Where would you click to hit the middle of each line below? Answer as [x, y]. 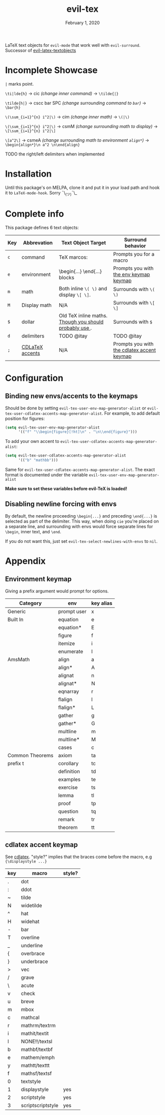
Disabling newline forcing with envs [61, 504]
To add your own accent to [32, 441]
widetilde [31, 905]
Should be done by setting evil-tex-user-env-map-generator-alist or [76, 408]
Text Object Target [84, 243]
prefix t [16, 763]
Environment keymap [39, 579]
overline [30, 937]
